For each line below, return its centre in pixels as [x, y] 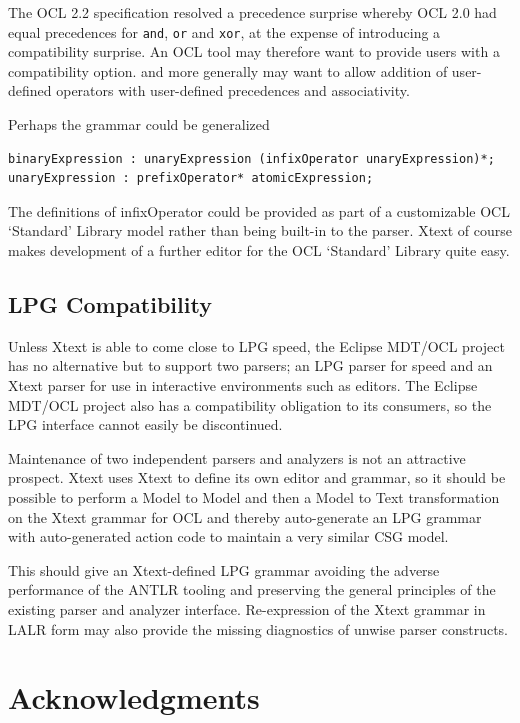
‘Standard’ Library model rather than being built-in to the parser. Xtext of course [260, 230]
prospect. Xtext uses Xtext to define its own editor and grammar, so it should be [257, 477]
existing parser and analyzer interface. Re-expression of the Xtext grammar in [247, 608]
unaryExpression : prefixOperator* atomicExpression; [191, 178]
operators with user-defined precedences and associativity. [233, 90]
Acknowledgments [134, 697]
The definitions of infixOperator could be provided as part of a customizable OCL [259, 210]
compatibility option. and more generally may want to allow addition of [228, 70]
